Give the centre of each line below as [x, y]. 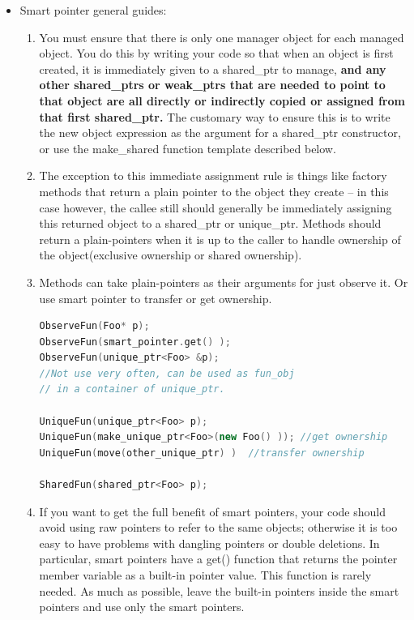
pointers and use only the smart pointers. [142, 607]
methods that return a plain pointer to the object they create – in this [214, 191]
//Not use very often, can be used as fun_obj [167, 373]
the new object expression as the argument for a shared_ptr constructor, [220, 133]
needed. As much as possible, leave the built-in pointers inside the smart [219, 590]
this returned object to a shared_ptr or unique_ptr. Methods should [210, 223]
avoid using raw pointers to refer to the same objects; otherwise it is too [218, 527]
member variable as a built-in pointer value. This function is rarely [205, 575]
